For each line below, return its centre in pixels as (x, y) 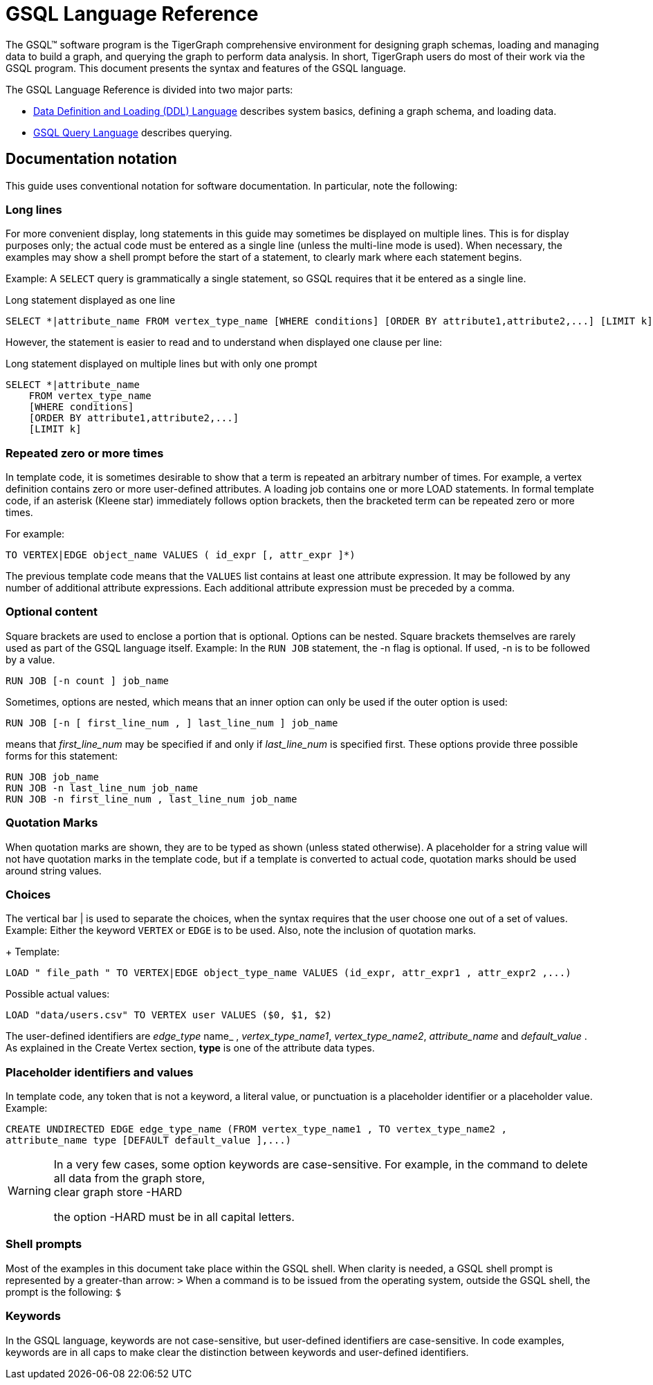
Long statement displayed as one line (91, 300)
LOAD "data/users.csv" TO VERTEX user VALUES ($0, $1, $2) (169, 1015)
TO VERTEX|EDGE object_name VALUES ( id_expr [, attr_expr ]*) (181, 555)
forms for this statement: (62, 755)
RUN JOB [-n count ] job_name (88, 680)
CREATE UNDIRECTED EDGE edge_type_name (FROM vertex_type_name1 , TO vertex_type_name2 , (256, 1129)
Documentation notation (91, 159)
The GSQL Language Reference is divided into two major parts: (149, 89)
